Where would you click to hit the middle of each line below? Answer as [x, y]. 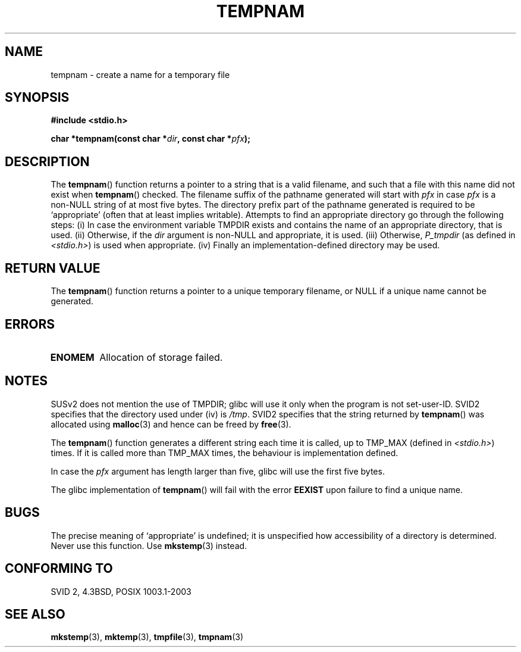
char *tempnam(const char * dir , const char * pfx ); [150, 139]
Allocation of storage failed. [161, 357]
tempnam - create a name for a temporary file [140, 74]
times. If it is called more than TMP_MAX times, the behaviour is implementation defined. [225, 453]
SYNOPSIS [37, 98]
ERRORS [30, 324]
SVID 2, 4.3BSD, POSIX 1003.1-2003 [121, 591]
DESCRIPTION [47, 161]
